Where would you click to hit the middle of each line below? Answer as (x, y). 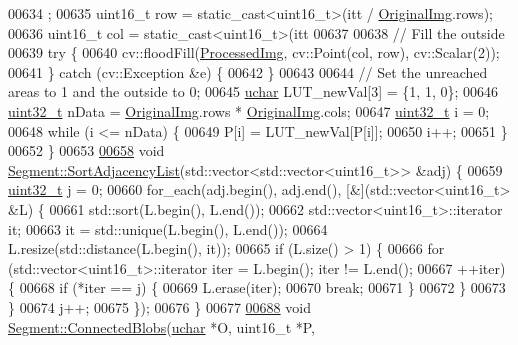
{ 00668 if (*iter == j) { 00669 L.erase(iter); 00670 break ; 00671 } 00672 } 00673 (257, 287)
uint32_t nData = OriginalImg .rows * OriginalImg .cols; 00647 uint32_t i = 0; (249, 110)
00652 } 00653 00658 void (86, 150)
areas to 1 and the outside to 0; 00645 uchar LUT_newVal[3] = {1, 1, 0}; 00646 (253, 91)
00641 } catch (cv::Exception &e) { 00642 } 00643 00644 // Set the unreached (248, 71)
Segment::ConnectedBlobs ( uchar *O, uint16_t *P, (162, 326)
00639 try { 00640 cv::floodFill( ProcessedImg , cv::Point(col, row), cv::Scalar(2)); (254, 52)
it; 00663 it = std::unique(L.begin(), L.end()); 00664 (168, 228)
